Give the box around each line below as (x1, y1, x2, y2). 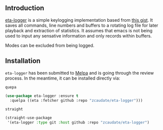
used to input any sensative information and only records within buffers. (5, 33, 152, 39)
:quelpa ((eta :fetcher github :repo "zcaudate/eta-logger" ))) (9, 98, 143, 103)
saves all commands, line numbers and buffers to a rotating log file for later (5, 22, 159, 28)
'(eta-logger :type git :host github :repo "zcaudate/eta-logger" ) (7, 120, 150, 125)
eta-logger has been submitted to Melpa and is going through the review (5, 70, 154, 76)
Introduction (5, 4, 45, 12)
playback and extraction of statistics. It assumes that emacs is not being (5, 27, 153, 34)
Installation (5, 57, 41, 65)
